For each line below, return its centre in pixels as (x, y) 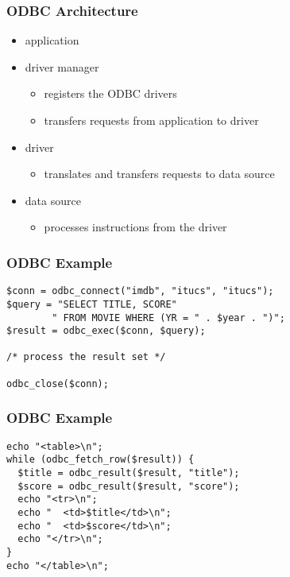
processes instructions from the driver (135, 227)
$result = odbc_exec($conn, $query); (106, 331)
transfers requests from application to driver (151, 120)
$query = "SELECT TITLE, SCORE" (92, 304)
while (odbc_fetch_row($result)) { (101, 460)
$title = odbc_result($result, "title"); (129, 472)
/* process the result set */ (86, 357)
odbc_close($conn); (58, 383)
